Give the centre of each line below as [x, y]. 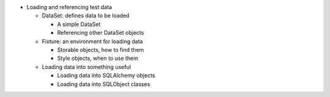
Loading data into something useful [86, 66]
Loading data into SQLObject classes [104, 84]
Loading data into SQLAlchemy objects [106, 76]
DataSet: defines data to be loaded [86, 16]
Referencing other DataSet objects [101, 33]
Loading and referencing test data [69, 7]
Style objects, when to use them [98, 59]
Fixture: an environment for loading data [92, 41]
